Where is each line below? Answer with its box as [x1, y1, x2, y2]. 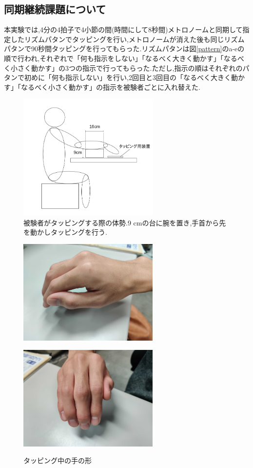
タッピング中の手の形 [23, 455, 92, 465]
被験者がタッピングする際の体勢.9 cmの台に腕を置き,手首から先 [23, 217, 226, 227]
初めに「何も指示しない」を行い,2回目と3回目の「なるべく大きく [24, 72, 231, 82]
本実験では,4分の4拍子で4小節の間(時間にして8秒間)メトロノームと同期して [4, 24, 243, 35]
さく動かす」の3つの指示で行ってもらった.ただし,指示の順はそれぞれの [17, 62, 243, 73]
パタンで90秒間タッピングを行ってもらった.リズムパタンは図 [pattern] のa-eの [4, 43, 245, 54]
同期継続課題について [4, 1, 106, 17]
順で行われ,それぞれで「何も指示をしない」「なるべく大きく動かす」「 [4, 53, 224, 63]
